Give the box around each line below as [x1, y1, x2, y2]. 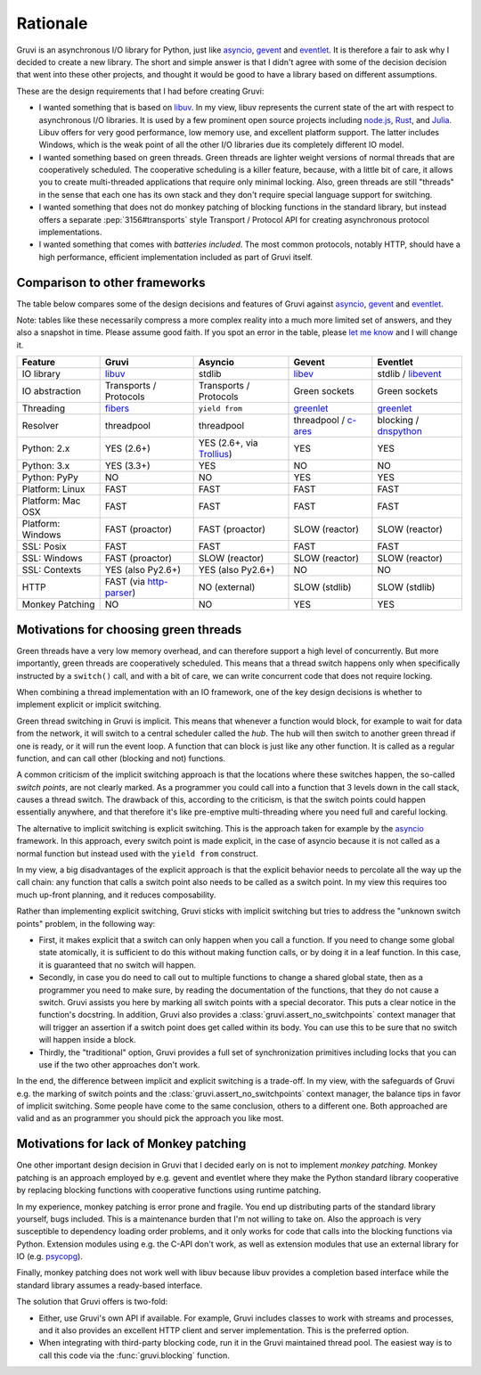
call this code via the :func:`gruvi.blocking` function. [38, 1350, 231, 1361]
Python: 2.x [21, 442, 70, 454]
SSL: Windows [21, 552, 84, 565]
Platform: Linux [21, 483, 86, 495]
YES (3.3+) [104, 460, 151, 472]
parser [104, 586, 133, 599]
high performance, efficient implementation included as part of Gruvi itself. [38, 251, 314, 262]
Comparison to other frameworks [16, 274, 206, 290]
